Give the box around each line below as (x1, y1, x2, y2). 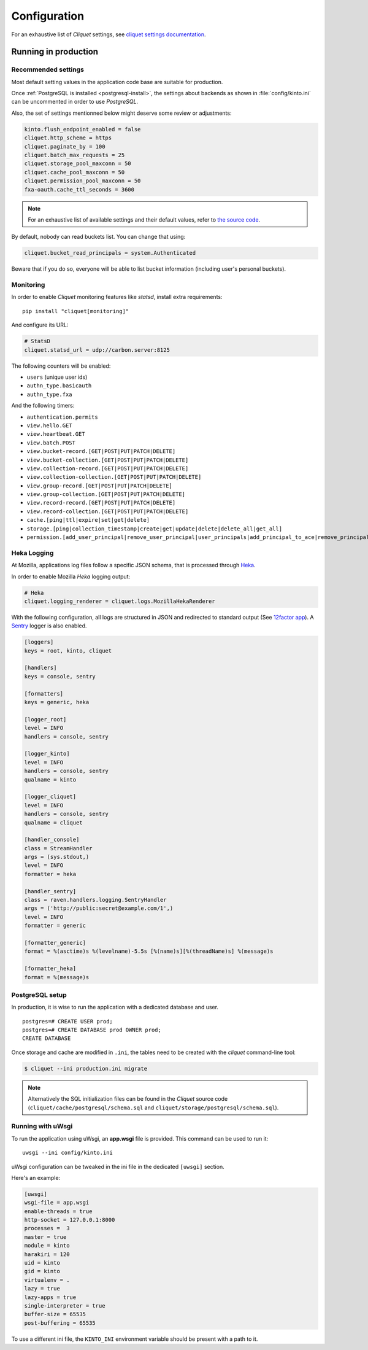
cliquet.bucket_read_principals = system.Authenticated (24, 249, 196, 257)
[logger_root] (24, 716, 67, 723)
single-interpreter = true (24, 1302, 105, 1309)
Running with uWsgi (11, 1122, 73, 1131)
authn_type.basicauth (26, 382, 92, 389)
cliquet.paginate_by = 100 (24, 143, 105, 150)
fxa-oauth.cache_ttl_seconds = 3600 (24, 186, 135, 193)
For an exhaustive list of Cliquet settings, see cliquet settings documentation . (11, 31, 206, 38)
